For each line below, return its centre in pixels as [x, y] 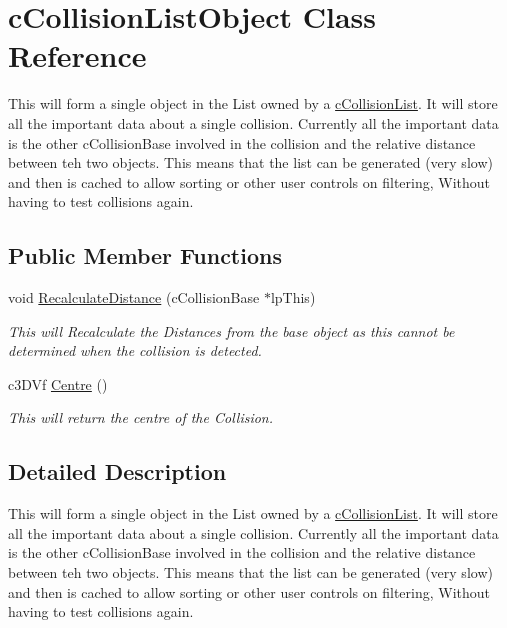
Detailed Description [117, 471]
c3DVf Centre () [58, 383]
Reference [77, 55]
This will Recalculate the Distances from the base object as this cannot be [231, 330]
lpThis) [293, 297]
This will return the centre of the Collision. [141, 417]
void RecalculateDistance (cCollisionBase [134, 297]
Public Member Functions [145, 255]
